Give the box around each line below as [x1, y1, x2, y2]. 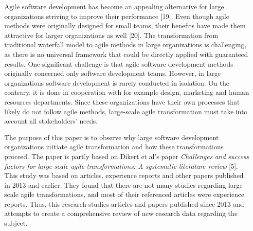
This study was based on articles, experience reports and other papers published [4, 170, 244, 180]
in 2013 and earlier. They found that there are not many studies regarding [4, 179, 226, 190]
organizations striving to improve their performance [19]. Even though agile [4, 11, 229, 21]
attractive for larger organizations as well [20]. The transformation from [4, 30, 218, 40]
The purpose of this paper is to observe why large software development [4, 132, 219, 142]
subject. [4, 218, 28, 228]
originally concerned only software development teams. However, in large [4, 68, 221, 78]
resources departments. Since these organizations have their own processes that [4, 96, 240, 107]
